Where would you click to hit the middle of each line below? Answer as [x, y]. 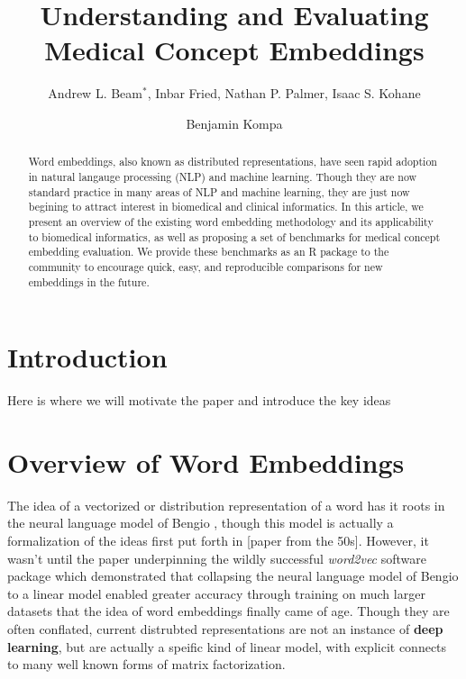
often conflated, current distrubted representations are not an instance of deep [225, 629]
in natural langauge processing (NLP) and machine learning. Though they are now [223, 176]
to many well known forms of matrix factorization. [146, 664]
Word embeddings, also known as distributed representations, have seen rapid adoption [233, 162]
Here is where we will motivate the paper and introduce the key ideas [199, 400]
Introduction [87, 357]
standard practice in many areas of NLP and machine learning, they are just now [219, 191]
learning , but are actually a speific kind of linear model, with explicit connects [227, 646]
